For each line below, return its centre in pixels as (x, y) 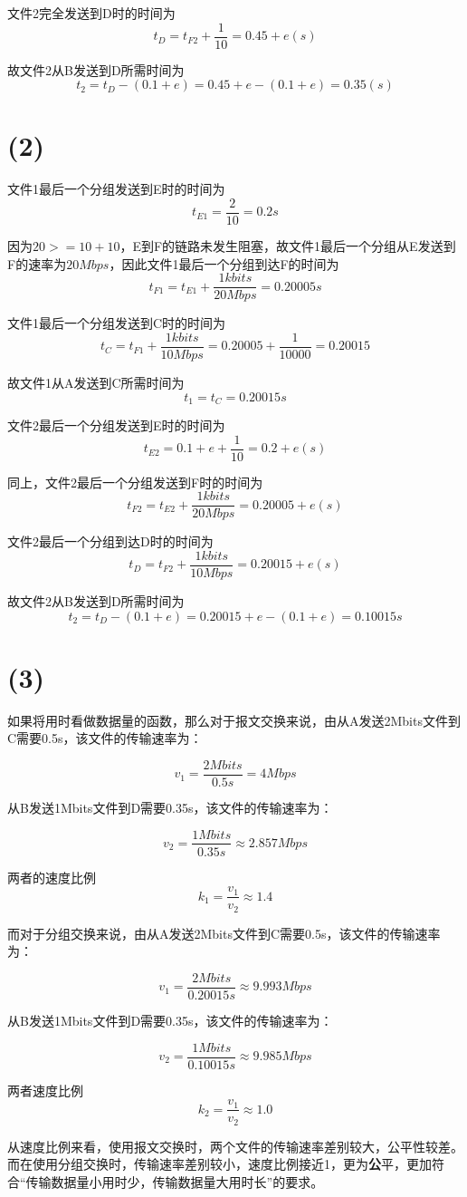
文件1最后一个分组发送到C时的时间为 (117, 323)
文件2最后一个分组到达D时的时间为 (110, 541)
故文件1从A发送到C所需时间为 (96, 382)
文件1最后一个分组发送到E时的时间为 (116, 189)
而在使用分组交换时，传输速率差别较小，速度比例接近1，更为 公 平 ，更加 (219, 1164)
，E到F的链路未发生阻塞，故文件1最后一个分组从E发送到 (288, 246)
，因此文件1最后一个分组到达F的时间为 (224, 263)
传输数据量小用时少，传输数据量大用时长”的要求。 (175, 1181)
